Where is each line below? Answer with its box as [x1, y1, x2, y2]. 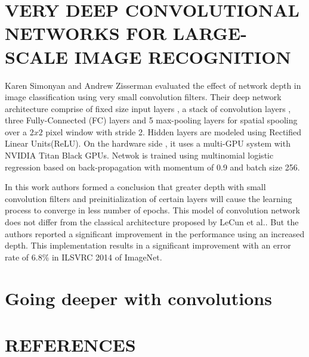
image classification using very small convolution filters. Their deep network [5, 91, 282, 103]
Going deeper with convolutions [5, 285, 272, 310]
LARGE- [172, 21, 248, 45]
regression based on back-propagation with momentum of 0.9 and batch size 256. [5, 160, 300, 173]
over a [5, 125, 27, 138]
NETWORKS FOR [5, 21, 167, 45]
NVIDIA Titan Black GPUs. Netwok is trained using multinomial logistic [5, 149, 274, 162]
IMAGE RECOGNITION [74, 44, 291, 69]
